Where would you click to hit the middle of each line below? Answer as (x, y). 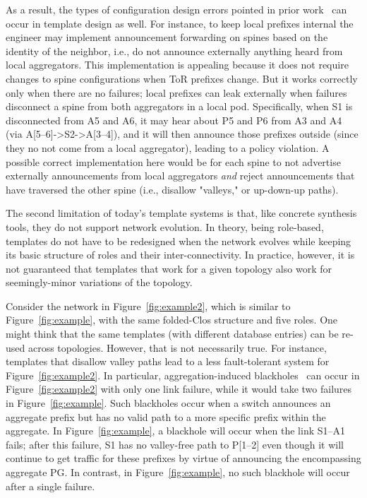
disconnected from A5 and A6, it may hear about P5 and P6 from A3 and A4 (174, 120)
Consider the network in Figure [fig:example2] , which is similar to (148, 306)
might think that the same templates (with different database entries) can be (172, 334)
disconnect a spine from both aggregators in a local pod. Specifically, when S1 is (179, 106)
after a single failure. (50, 486)
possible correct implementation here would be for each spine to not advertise (173, 161)
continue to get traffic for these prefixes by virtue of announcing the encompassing (183, 458)
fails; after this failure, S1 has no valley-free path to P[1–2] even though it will (175, 444)
